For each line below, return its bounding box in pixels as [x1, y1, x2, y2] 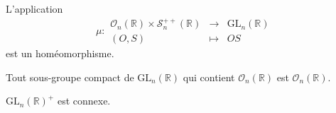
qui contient [183, 69, 235, 84]
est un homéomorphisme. [6, 46, 114, 61]
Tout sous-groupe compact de [6, 69, 134, 84]
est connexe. [57, 93, 111, 108]
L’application [6, 1, 63, 16]
